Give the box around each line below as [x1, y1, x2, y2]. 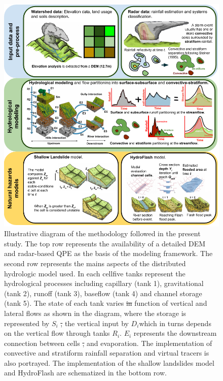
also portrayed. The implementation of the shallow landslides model [4, 357, 214, 368]
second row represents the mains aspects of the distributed [4, 258, 186, 268]
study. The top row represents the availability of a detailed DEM [4, 238, 206, 248]
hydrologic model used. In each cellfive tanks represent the [4, 268, 185, 278]
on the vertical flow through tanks [4, 328, 110, 338]
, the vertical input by [60, 317, 129, 328]
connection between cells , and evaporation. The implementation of [4, 337, 212, 348]
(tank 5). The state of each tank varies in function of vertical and [4, 298, 207, 308]
